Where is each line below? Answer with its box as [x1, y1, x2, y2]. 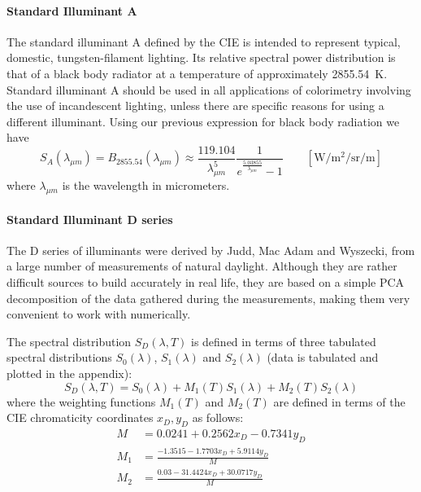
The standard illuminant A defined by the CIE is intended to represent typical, [7, 33, 401, 50]
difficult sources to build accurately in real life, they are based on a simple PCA [7, 273, 405, 290]
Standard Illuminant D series [7, 210, 173, 227]
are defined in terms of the [273, 393, 406, 410]
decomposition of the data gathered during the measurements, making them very [7, 289, 410, 306]
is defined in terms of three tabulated [190, 332, 376, 349]
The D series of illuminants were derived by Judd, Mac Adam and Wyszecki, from [7, 241, 415, 258]
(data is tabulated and [267, 349, 379, 366]
